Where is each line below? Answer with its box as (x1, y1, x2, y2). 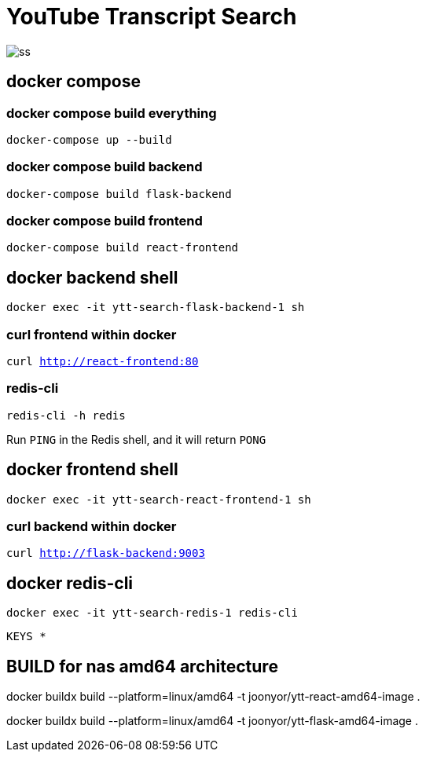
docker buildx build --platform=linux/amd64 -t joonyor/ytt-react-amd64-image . (6, 690, 420, 704)
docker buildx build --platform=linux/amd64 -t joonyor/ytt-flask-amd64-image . (6, 714, 418, 728)
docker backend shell (6, 267, 178, 287)
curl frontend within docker (6, 326, 177, 342)
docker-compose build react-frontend (6, 241, 239, 254)
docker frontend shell (6, 460, 178, 480)
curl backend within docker (6, 518, 177, 535)
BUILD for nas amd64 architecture (6, 656, 278, 676)
